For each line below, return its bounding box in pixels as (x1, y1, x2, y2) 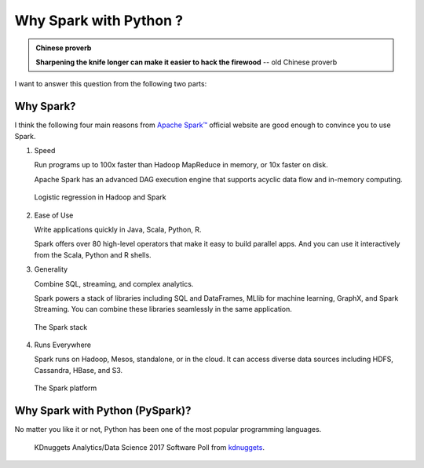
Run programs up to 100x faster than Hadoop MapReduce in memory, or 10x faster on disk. (34, 160, 329, 170)
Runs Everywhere (34, 340, 92, 349)
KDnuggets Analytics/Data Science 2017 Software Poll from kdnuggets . (34, 442, 265, 452)
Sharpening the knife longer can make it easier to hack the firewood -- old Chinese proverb (35, 57, 338, 67)
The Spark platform (34, 383, 97, 393)
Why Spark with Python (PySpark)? (14, 404, 192, 418)
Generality (34, 265, 68, 274)
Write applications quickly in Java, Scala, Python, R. (34, 225, 202, 234)
